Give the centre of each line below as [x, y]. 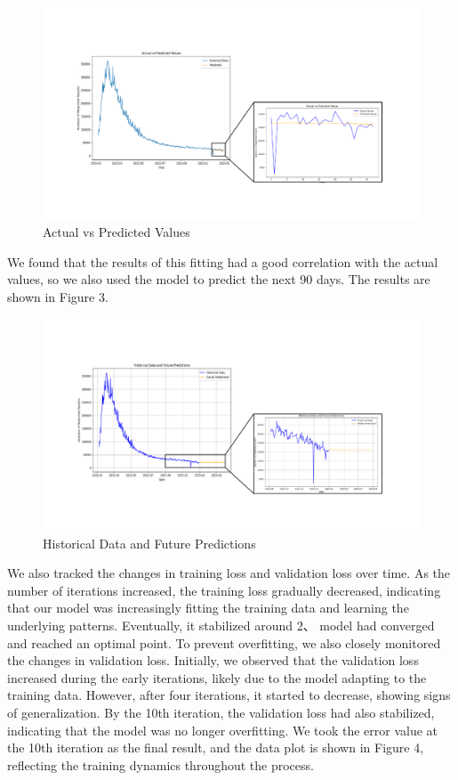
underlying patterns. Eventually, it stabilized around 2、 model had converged [221, 625]
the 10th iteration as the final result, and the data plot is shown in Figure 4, [216, 747]
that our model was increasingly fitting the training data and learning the [208, 608]
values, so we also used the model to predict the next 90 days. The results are [219, 279]
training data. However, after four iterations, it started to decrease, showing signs [229, 695]
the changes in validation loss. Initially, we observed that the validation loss [213, 660]
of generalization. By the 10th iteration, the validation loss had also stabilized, [221, 712]
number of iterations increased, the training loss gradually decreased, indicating [224, 590]
